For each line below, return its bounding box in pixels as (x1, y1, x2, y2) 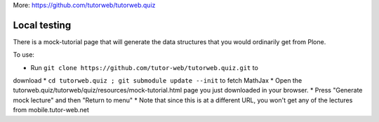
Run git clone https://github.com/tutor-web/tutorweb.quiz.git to (30, 63, 259, 72)
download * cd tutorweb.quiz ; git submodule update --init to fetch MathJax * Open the (13, 76, 302, 85)
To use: (13, 50, 35, 59)
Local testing (13, 19, 72, 31)
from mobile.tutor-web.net (13, 106, 89, 114)
